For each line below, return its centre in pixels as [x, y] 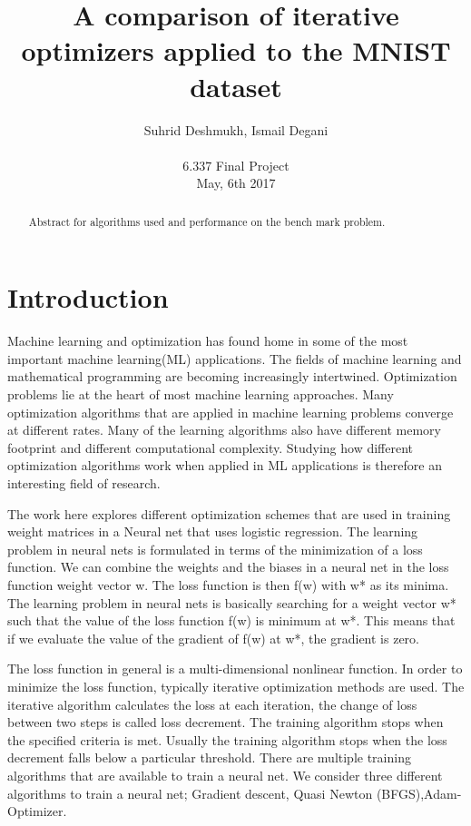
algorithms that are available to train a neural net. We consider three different [225, 775]
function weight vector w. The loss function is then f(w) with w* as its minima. [228, 584]
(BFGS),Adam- [419, 793]
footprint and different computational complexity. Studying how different [211, 447]
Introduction [88, 297]
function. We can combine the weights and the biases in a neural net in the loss [228, 567]
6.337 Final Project [236, 165]
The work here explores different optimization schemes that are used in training [229, 513]
